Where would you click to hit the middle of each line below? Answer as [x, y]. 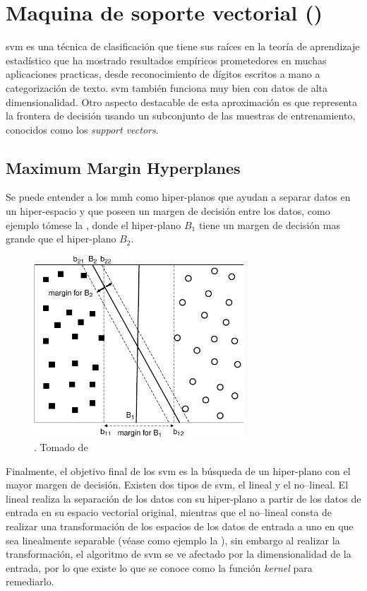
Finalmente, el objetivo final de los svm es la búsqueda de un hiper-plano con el [178, 470]
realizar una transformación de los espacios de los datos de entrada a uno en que [180, 526]
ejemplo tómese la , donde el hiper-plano [94, 224]
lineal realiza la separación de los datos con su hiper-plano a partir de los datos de [183, 498]
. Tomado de [61, 447]
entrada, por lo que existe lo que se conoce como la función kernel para [159, 567]
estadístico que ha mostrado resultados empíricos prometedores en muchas [166, 60]
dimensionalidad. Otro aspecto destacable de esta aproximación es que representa [181, 101]
